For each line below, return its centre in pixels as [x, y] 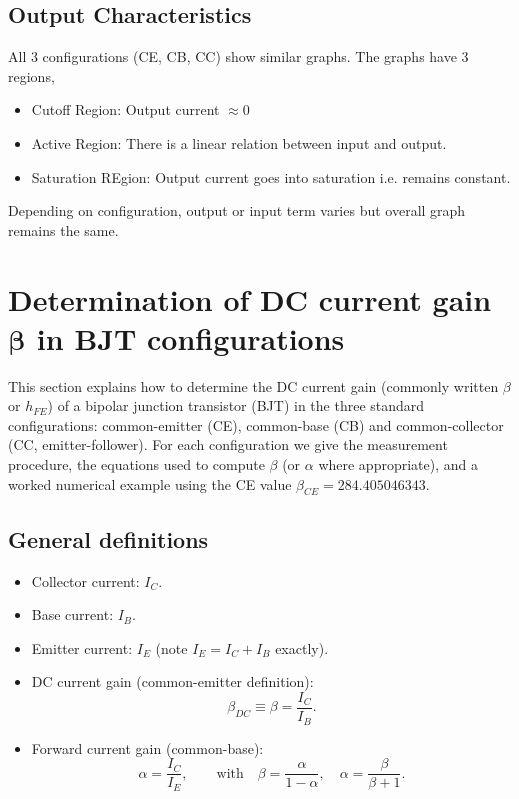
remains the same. [63, 229]
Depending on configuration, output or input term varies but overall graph [237, 210]
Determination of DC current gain [250, 298]
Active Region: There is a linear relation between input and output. [239, 142]
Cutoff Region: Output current [125, 109]
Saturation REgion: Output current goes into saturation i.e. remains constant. [271, 176]
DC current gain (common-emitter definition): [172, 681]
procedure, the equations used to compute [136, 464]
